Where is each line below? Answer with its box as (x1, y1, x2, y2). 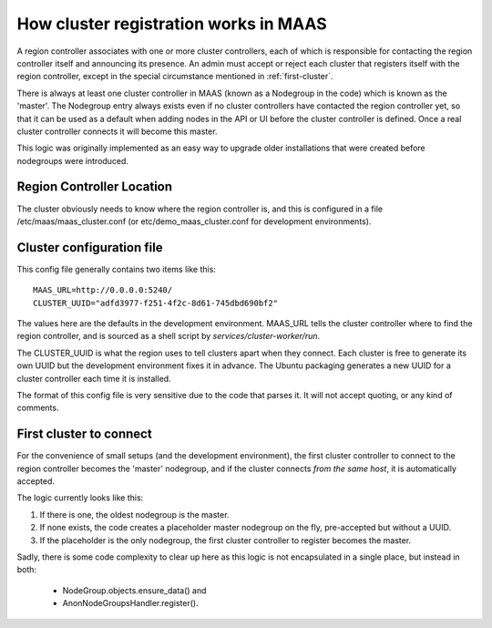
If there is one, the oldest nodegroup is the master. (39, 509, 230, 520)
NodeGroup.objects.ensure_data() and (62, 584, 207, 596)
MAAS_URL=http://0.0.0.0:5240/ (33, 285, 173, 295)
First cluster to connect (16, 427, 152, 442)
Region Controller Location (16, 179, 173, 195)
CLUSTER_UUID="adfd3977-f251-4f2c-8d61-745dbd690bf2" (33, 297, 278, 308)
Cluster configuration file (16, 240, 163, 255)
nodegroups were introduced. (16, 155, 129, 166)
